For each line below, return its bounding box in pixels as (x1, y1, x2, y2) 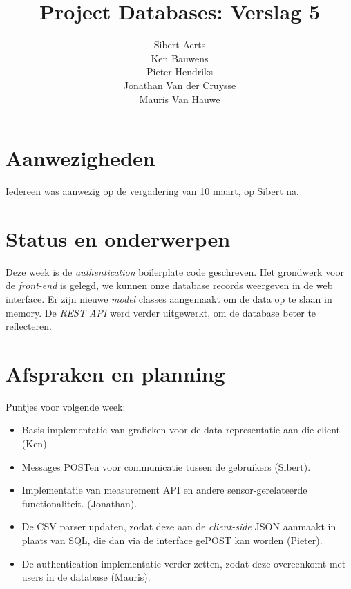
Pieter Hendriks (146, 64, 214, 79)
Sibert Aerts (153, 37, 206, 52)
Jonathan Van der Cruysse (123, 77, 236, 92)
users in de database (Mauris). (21, 570, 151, 584)
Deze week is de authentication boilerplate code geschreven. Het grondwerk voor (6, 264, 344, 279)
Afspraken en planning (6, 359, 225, 387)
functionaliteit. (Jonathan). (21, 496, 137, 510)
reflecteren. (6, 319, 52, 333)
